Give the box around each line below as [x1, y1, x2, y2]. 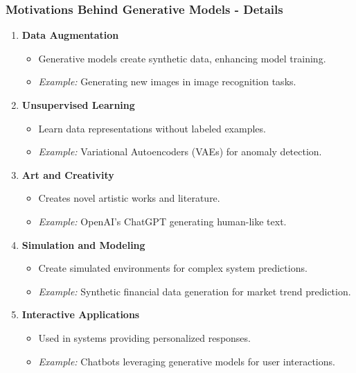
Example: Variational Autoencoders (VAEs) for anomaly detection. [38, 144, 322, 159]
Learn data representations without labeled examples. [38, 121, 266, 135]
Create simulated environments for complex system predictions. [38, 261, 308, 275]
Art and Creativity [21, 167, 114, 182]
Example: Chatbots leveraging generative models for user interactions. [38, 354, 335, 368]
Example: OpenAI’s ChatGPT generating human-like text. [38, 214, 287, 228]
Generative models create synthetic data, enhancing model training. [38, 51, 326, 65]
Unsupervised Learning [21, 98, 135, 112]
